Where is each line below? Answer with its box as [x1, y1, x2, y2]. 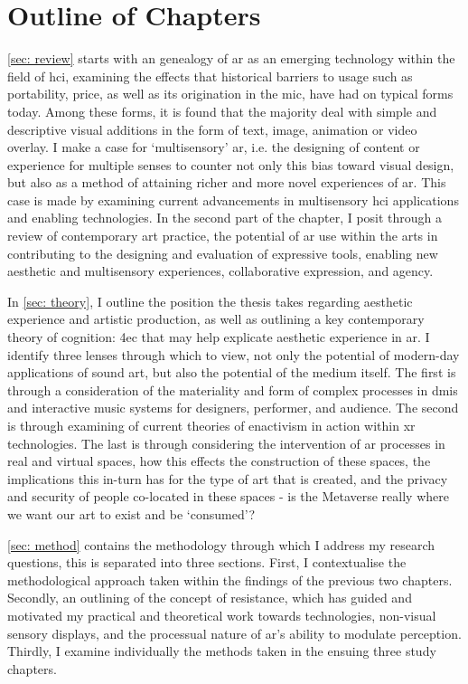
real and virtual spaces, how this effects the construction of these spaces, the [7, 451, 431, 470]
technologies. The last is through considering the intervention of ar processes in [7, 433, 445, 452]
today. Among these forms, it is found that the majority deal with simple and [7, 101, 437, 120]
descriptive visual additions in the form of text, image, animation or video [7, 119, 417, 138]
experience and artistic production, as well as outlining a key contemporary [7, 309, 425, 328]
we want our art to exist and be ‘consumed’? [7, 504, 256, 523]
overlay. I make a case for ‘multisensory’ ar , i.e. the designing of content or [7, 138, 420, 157]
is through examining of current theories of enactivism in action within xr [7, 416, 416, 434]
